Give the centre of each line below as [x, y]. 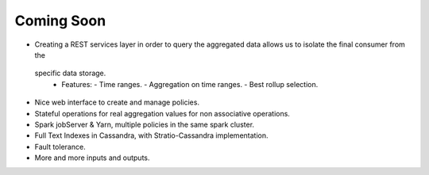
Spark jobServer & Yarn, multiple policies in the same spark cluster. [144, 124]
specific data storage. [70, 73]
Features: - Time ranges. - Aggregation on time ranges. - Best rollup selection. [190, 84]
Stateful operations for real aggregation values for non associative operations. [162, 113]
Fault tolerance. [60, 146]
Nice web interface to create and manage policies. [117, 102]
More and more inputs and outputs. [92, 158]
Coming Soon [60, 21]
